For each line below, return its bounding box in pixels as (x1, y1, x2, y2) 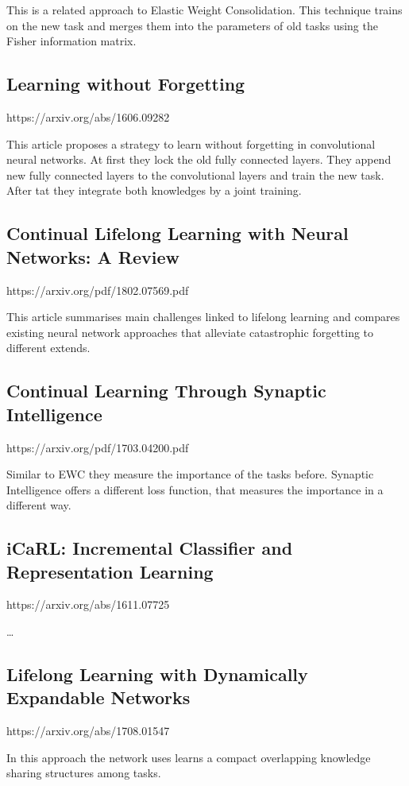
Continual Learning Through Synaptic (6, 378, 326, 403)
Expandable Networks (6, 685, 191, 710)
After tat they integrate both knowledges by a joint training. (6, 182, 302, 199)
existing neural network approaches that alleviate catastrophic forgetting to (6, 323, 374, 340)
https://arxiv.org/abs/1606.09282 (6, 108, 170, 125)
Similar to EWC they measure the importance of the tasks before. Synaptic (6, 466, 374, 482)
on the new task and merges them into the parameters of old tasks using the (6, 17, 378, 33)
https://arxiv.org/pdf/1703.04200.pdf (6, 439, 189, 455)
